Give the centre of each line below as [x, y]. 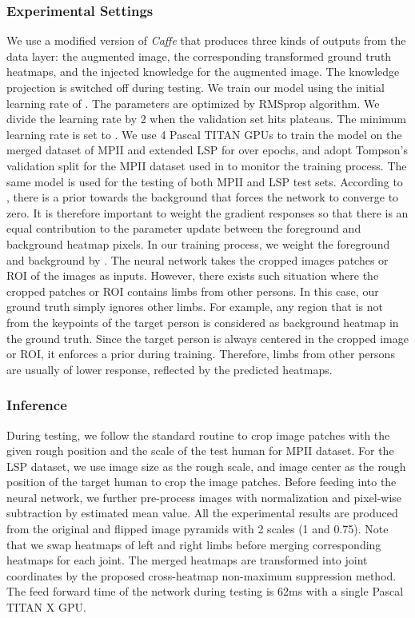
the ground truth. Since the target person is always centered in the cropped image [207, 338]
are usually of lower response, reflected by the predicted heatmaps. [170, 369]
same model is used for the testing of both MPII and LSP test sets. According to [205, 181]
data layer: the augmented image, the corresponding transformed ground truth [199, 56]
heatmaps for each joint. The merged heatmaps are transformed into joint [187, 560]
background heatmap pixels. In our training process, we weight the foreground [198, 243]
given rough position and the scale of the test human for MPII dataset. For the [200, 451]
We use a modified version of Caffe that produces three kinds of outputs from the [206, 40]
